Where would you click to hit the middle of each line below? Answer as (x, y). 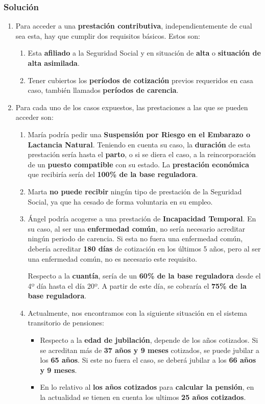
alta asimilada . (54, 63)
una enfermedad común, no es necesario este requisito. (112, 258)
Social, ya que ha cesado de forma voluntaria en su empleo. (120, 201)
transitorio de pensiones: (66, 323)
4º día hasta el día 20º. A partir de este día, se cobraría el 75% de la (137, 285)
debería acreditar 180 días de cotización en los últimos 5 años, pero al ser (144, 248)
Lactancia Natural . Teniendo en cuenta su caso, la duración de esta (139, 144)
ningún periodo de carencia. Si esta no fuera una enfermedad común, (135, 238)
